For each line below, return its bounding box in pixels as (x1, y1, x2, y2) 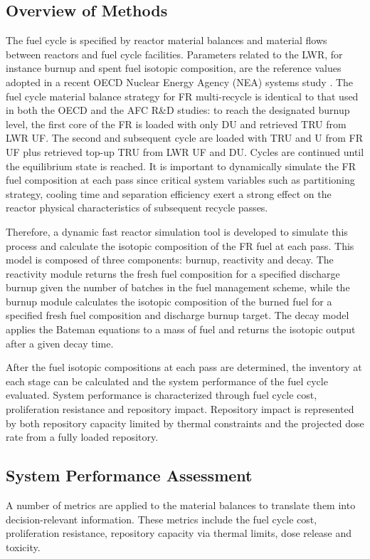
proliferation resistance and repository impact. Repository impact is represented (6, 402, 354, 417)
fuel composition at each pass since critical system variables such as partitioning (6, 172, 355, 187)
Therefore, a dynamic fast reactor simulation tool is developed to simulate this (6, 224, 348, 239)
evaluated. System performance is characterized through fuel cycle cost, (6, 387, 317, 402)
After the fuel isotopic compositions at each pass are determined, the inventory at (6, 360, 362, 375)
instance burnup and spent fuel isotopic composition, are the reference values (6, 61, 342, 75)
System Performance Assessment (6, 464, 253, 486)
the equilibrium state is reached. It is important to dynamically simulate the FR (6, 158, 356, 173)
